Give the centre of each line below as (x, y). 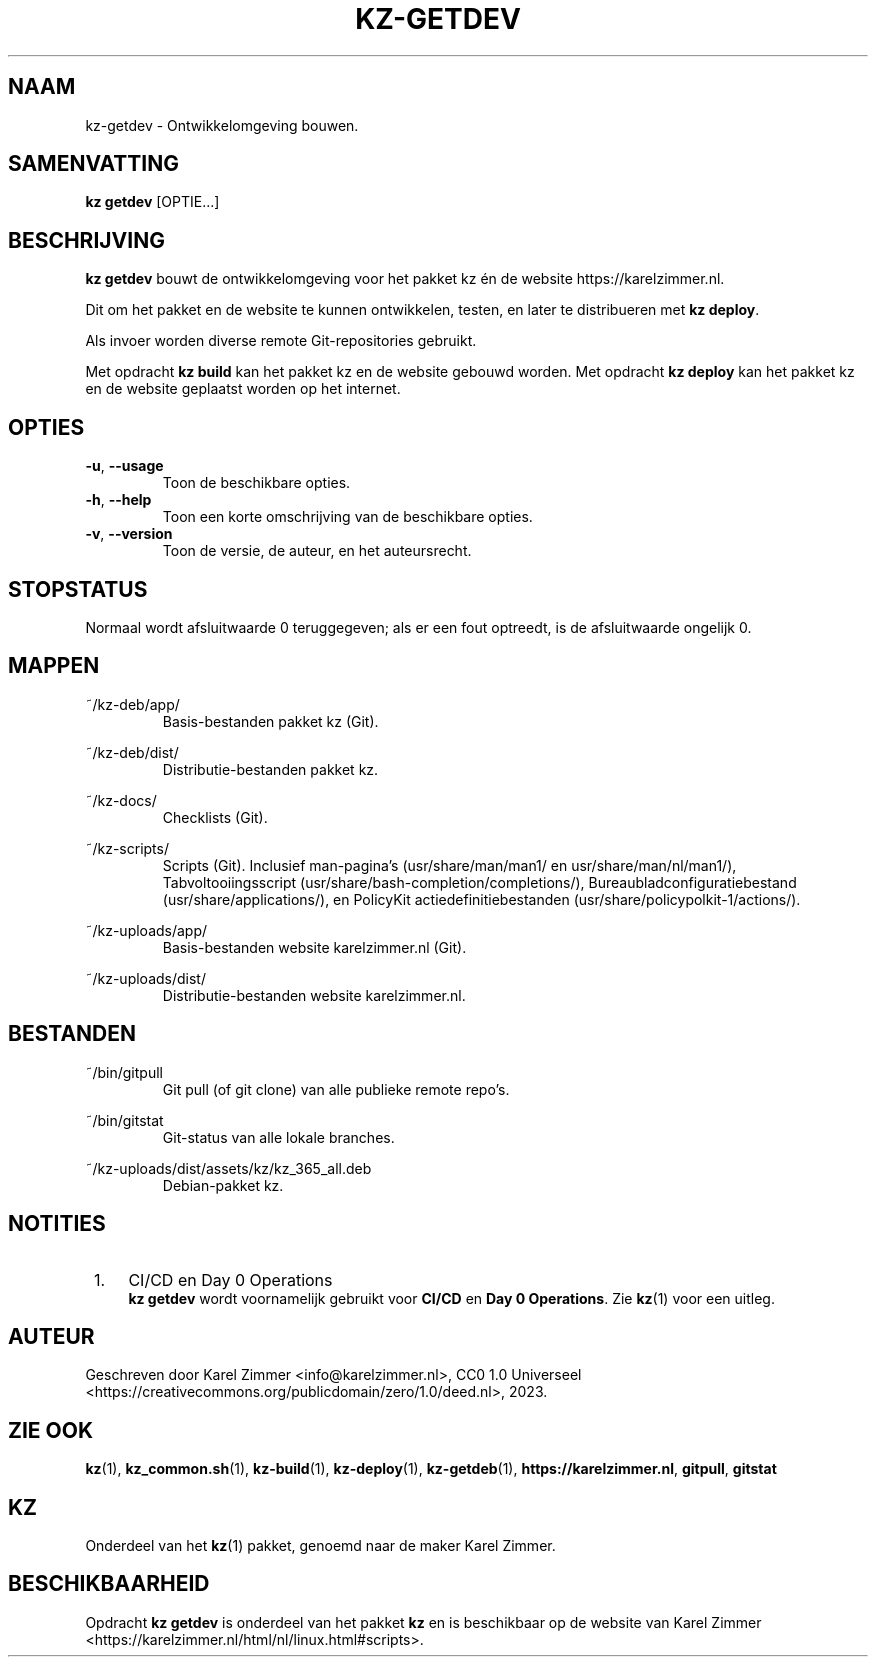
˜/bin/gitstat (124, 1120)
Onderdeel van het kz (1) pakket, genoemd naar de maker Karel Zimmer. (320, 1546)
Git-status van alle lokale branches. (278, 1137)
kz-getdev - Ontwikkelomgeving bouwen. (222, 125)
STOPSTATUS (78, 589)
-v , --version (129, 534)
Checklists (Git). (215, 817)
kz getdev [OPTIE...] (152, 202)
